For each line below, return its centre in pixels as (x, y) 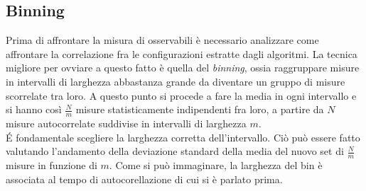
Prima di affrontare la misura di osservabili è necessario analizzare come (162, 40)
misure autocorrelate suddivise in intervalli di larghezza (126, 123)
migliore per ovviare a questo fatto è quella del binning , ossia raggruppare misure (183, 68)
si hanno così (34, 109)
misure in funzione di (52, 165)
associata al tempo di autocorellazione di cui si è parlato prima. (144, 179)
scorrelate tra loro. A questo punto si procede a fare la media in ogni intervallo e (181, 95)
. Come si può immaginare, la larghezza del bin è (216, 165)
